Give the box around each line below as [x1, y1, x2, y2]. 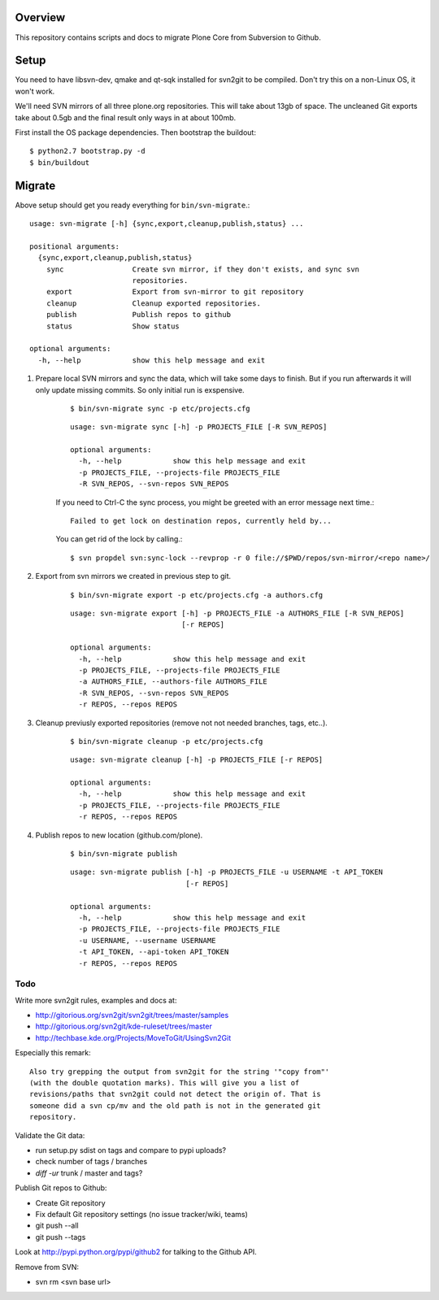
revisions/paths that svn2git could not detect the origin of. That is [29, 1089, 321, 1099]
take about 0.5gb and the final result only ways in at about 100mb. [15, 112, 236, 122]
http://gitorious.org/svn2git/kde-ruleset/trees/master [35, 1021, 213, 1032]
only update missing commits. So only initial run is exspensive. [35, 385, 245, 394]
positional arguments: [29, 241, 120, 251]
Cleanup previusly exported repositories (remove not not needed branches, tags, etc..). [35, 718, 328, 728]
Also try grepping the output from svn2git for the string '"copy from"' [29, 1067, 330, 1076]
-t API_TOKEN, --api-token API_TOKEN [78, 947, 229, 957]
